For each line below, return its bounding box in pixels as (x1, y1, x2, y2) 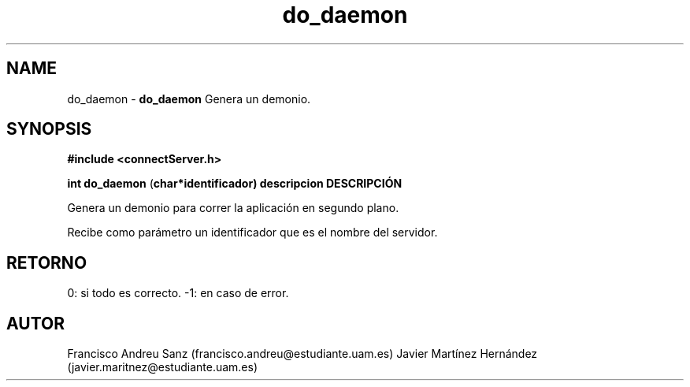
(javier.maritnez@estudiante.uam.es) (67, 360, 258, 374)
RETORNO (6, 252, 87, 273)
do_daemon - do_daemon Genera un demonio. (67, 91, 311, 106)
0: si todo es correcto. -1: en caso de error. (67, 286, 289, 300)
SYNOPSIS (6, 119, 92, 140)
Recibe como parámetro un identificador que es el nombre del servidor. (67, 225, 438, 240)
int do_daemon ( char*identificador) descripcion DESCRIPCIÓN (67, 177, 402, 191)
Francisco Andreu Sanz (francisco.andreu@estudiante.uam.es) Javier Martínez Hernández (67, 347, 538, 361)
